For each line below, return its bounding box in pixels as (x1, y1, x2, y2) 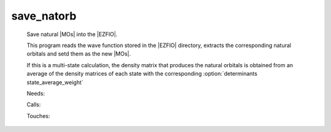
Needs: (26, 89, 45, 97)
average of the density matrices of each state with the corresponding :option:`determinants (26, 70, 257, 78)
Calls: (26, 101, 41, 108)
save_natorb (11, 9, 77, 23)
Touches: (26, 112, 50, 119)
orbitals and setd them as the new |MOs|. (26, 50, 131, 57)
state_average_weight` (26, 78, 84, 86)
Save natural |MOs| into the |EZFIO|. (26, 31, 118, 38)
